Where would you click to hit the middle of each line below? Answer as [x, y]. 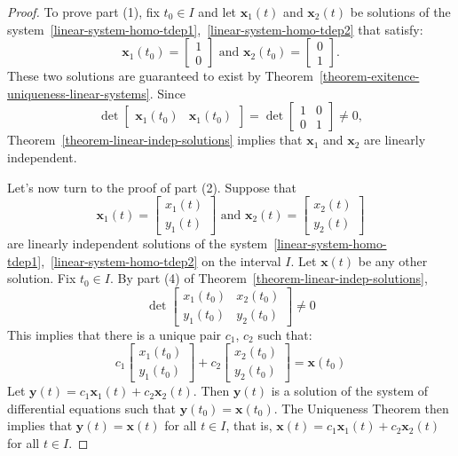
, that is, [249, 425]
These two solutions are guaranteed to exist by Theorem [160, 76]
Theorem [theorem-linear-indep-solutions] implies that [155, 140]
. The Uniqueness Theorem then [361, 408]
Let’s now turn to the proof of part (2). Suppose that [152, 187]
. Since [168, 93]
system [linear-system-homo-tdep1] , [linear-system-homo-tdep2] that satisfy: [215, 29]
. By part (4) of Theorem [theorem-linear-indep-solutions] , [268, 278]
